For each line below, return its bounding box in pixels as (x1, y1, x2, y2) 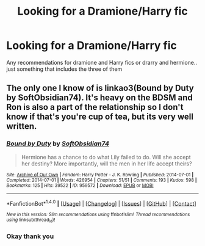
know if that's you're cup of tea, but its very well (6, 112, 194, 122)
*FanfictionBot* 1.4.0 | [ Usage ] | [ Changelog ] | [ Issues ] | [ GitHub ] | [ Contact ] (6, 198, 196, 207)
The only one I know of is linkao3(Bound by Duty (6, 83, 194, 93)
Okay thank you (6, 232, 54, 241)
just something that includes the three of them (6, 65, 123, 73)
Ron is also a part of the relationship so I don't (6, 102, 184, 112)
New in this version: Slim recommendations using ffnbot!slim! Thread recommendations (6, 212, 190, 218)
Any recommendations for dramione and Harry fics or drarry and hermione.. (6, 59, 197, 66)
